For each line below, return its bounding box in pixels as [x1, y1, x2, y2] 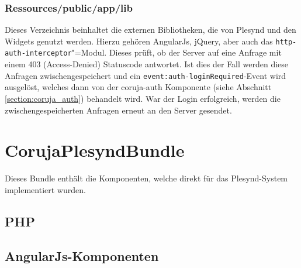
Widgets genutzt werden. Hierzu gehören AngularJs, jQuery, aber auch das [5, 35, 273, 47]
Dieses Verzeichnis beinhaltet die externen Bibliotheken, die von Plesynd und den [5, 23, 296, 36]
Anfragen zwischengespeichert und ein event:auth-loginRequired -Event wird [5, 69, 286, 81]
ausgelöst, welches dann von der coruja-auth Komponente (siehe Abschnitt [5, 81, 272, 93]
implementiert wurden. [5, 183, 86, 195]
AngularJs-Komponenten [5, 246, 159, 264]
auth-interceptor [5, 49, 72, 58]
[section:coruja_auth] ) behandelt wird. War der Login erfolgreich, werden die [5, 92, 281, 104]
